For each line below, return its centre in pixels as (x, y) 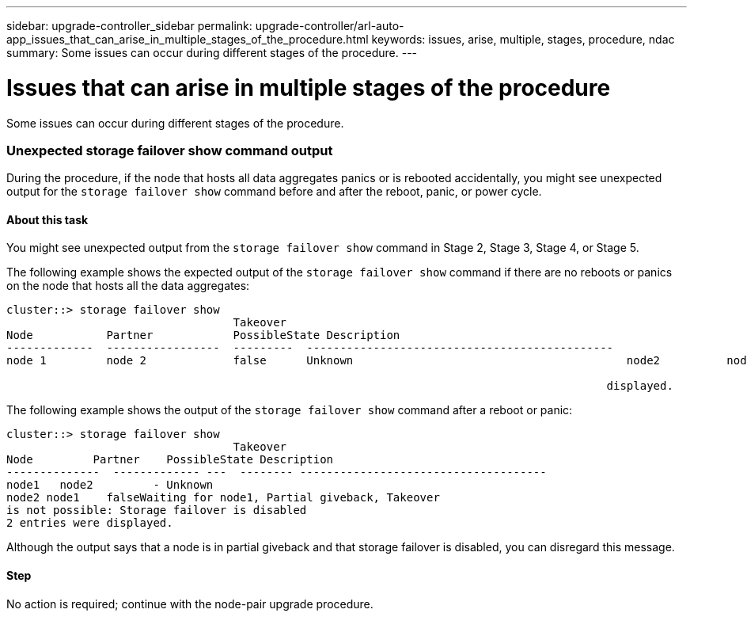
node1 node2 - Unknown (110, 485)
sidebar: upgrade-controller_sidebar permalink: (129, 26)
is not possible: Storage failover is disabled (157, 510)
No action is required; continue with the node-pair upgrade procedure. (190, 604)
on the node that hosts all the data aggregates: (128, 286)
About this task (47, 219)
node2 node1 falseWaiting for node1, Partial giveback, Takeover (223, 498)
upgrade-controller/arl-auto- (330, 26)
